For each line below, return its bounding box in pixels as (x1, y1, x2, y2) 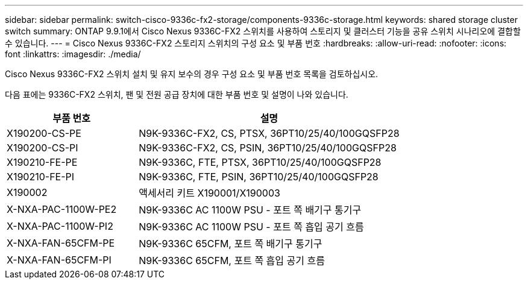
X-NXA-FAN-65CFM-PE (7, 237, 115, 249)
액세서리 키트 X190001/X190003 (139, 187, 280, 199)
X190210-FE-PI (7, 171, 75, 183)
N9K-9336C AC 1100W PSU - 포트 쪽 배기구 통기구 (139, 204, 362, 216)
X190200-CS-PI (7, 142, 78, 154)
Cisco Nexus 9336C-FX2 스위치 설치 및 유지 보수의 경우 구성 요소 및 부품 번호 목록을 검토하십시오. (5, 69, 379, 79)
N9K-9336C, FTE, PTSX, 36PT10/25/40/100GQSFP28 (139, 156, 382, 168)
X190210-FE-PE (7, 156, 78, 168)
